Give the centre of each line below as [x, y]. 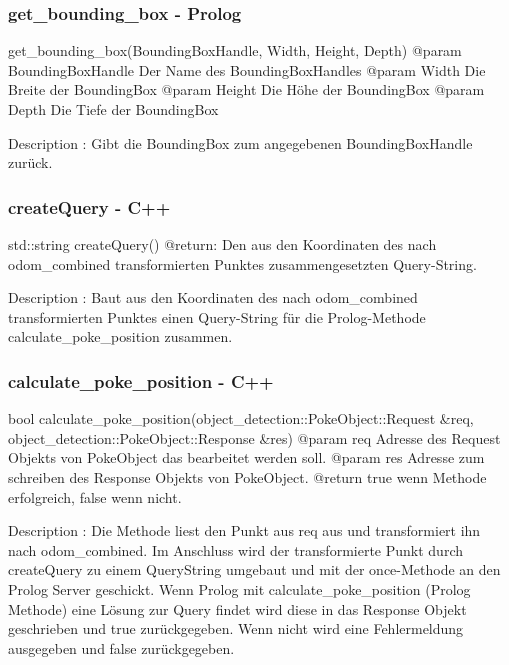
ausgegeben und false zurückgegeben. [121, 647]
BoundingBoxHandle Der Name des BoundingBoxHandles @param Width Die [247, 69]
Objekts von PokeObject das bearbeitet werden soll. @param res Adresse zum [246, 457]
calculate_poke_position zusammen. [120, 336]
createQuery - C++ [89, 206]
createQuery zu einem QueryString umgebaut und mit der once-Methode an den [254, 569]
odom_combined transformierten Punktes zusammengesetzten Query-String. [242, 263]
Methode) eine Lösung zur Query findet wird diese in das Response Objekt [237, 608]
